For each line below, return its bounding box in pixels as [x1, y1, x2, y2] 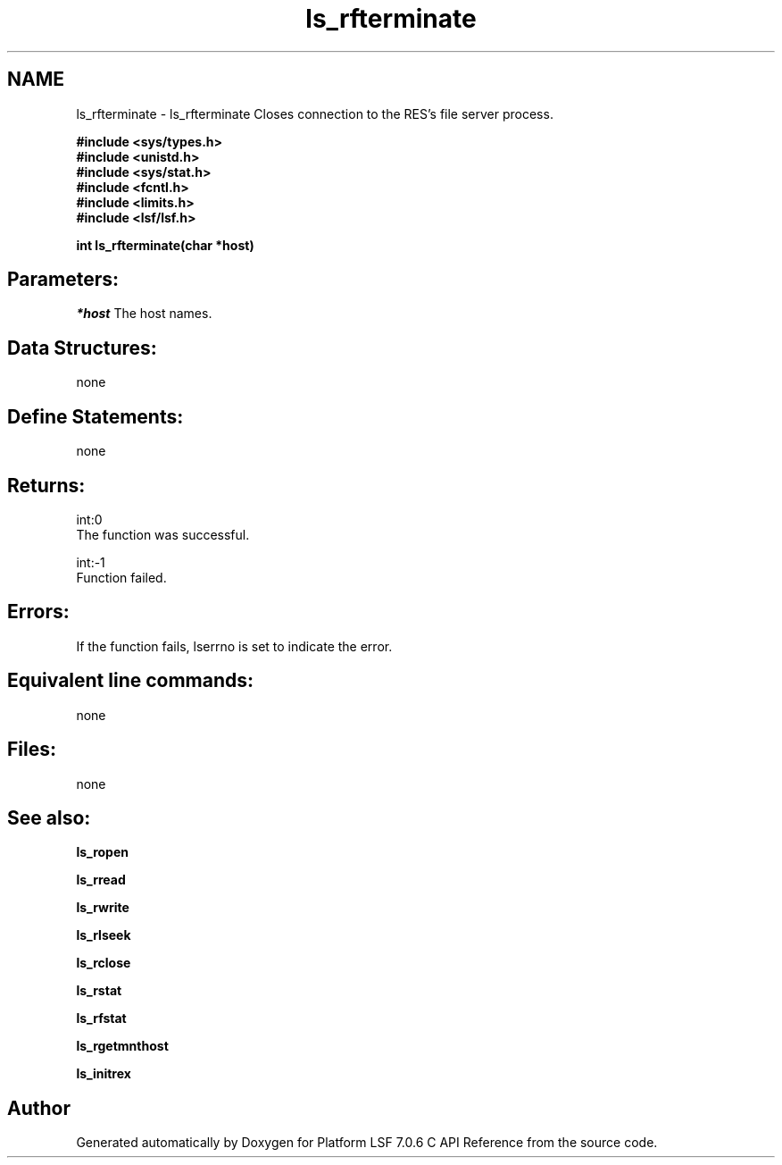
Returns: [7, 474, 86, 497]
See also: [7, 806, 91, 829]
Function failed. [76, 569, 167, 585]
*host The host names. [76, 306, 212, 322]
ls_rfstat [76, 1010, 127, 1027]
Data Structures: [7, 336, 157, 359]
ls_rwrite [76, 900, 129, 916]
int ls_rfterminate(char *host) [76, 237, 254, 253]
